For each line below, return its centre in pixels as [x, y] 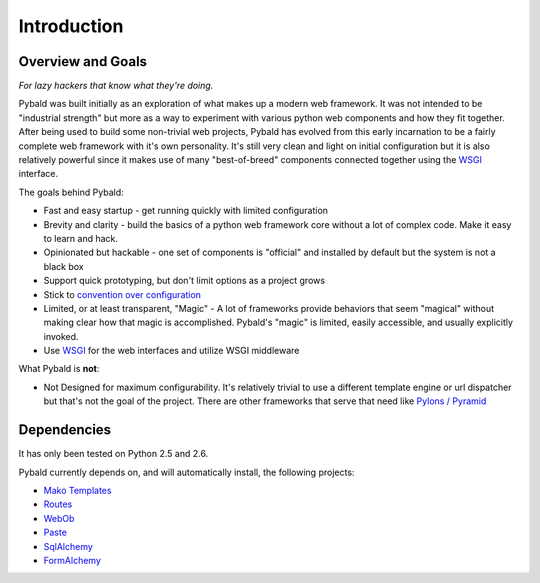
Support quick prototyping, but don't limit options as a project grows [184, 281]
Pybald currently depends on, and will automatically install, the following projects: [186, 472]
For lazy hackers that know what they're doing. [116, 86]
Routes [58, 504]
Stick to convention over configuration [122, 294]
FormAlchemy [72, 560]
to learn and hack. [81, 238]
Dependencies [65, 430]
